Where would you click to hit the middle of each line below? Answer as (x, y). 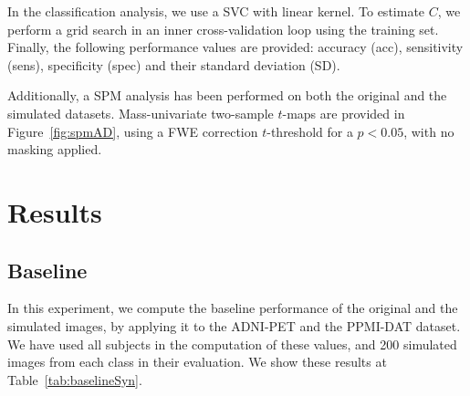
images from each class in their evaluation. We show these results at (197, 362)
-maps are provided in (344, 113)
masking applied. (55, 149)
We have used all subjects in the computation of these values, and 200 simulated (232, 344)
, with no (429, 131)
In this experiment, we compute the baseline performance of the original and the (233, 308)
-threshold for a (310, 131)
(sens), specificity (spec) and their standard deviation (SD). (174, 64)
